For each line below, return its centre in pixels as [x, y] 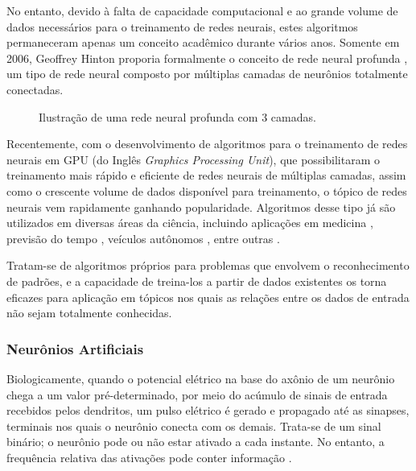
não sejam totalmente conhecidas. [89, 313]
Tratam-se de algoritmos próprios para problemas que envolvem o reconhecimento [208, 265]
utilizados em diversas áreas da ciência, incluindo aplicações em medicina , [190, 223]
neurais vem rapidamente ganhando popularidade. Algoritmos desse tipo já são [201, 207]
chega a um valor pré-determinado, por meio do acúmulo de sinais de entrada [197, 394]
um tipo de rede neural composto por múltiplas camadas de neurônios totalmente [207, 74]
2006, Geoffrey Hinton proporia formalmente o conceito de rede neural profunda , [207, 58]
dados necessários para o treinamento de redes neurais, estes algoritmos [182, 26]
